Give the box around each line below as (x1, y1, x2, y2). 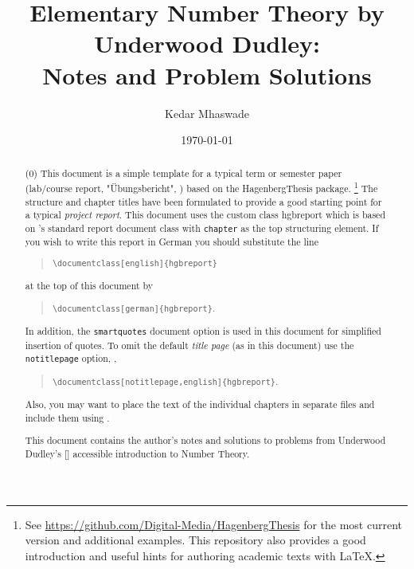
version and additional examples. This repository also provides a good (25, 532, 366, 548)
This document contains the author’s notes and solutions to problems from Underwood (25, 434, 386, 447)
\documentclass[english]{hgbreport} (52, 258, 217, 268)
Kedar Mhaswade (165, 104, 249, 121)
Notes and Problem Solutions (42, 58, 372, 91)
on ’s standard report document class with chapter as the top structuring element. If (25, 222, 379, 235)
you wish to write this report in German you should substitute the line (25, 235, 318, 249)
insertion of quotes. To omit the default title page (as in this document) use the (25, 338, 354, 351)
